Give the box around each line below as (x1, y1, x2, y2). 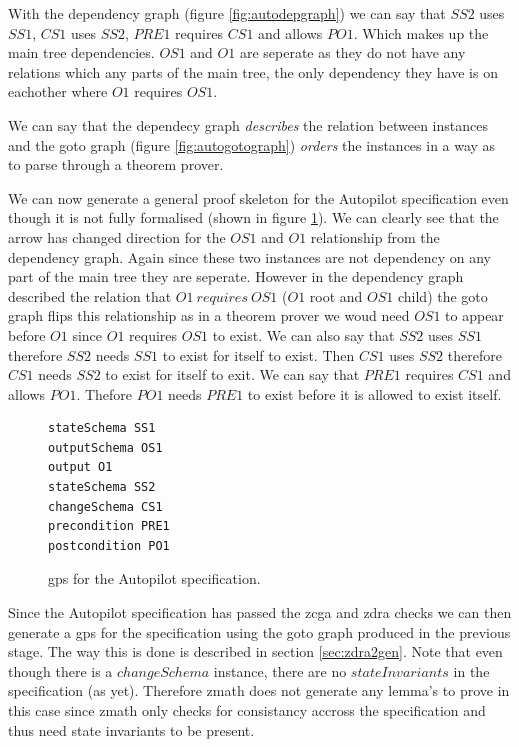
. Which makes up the (353, 22, 489, 43)
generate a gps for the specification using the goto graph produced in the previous (8, 621, 511, 642)
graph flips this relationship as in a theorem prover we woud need (8, 305, 410, 326)
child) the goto (397, 285, 488, 306)
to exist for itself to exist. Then (162, 344, 355, 365)
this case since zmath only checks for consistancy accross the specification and (8, 700, 486, 720)
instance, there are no (213, 660, 347, 681)
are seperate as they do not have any (239, 42, 466, 63)
